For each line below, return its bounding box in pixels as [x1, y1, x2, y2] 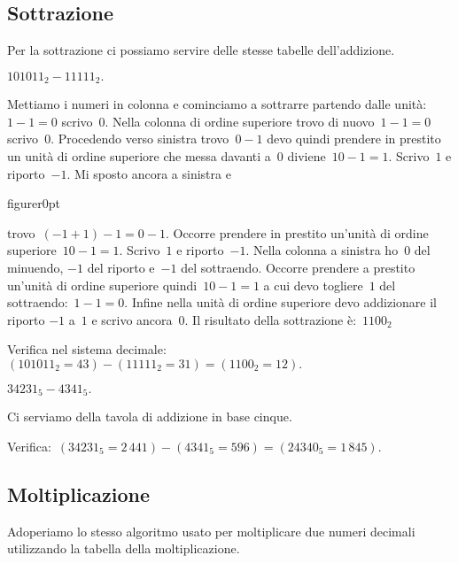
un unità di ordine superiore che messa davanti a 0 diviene [7, 147, 326, 166]
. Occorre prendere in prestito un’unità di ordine [165, 223, 429, 242]
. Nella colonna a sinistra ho [245, 241, 399, 259]
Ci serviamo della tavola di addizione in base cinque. [7, 407, 292, 426]
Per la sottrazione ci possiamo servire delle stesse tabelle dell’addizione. [7, 41, 395, 59]
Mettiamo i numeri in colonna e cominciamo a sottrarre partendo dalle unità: [7, 95, 427, 113]
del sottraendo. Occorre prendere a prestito [181, 258, 415, 276]
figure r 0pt [7, 194, 61, 212]
